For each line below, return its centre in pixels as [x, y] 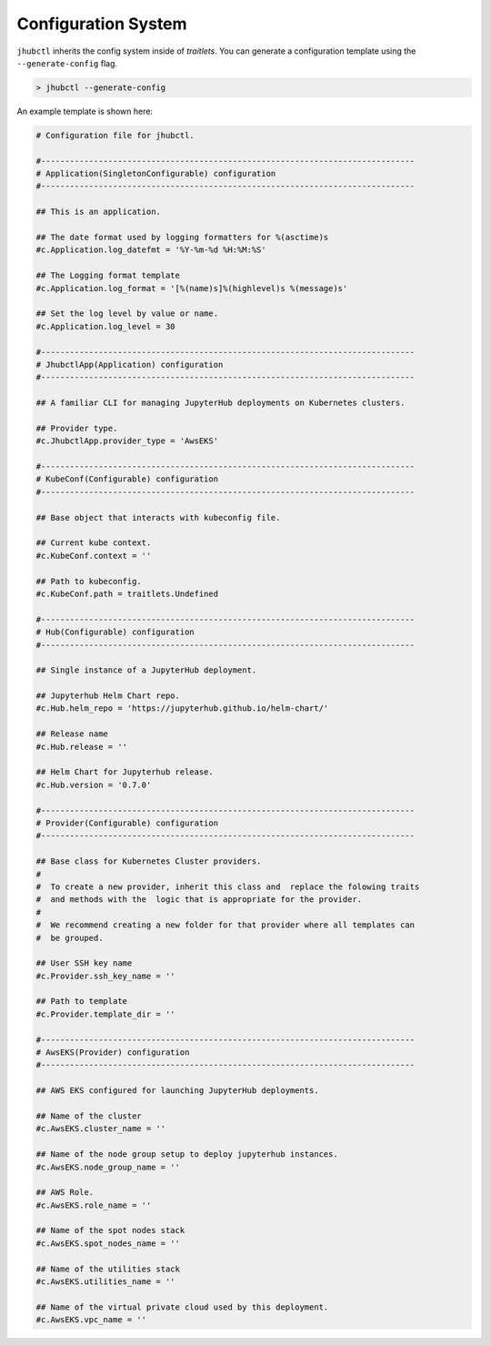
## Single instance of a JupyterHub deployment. [146, 670]
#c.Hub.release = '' [81, 747]
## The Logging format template [108, 276]
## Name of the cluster [89, 1116]
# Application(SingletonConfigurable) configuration [156, 174]
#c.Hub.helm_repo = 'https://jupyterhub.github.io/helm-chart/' [182, 708]
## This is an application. [98, 212]
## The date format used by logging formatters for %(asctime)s [182, 238]
